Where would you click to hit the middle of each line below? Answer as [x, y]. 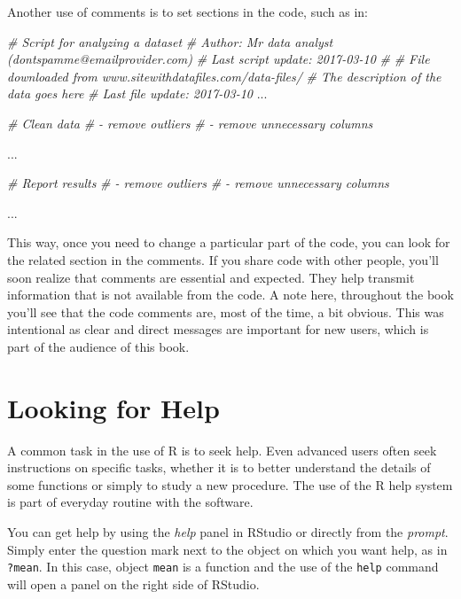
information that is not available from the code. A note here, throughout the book [230, 295]
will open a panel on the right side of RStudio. [133, 583]
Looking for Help [113, 407]
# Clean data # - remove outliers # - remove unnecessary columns [190, 123]
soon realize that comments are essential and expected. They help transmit [211, 277]
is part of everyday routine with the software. [130, 502]
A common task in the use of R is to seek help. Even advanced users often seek [222, 450]
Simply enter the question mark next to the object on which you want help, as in [227, 549]
